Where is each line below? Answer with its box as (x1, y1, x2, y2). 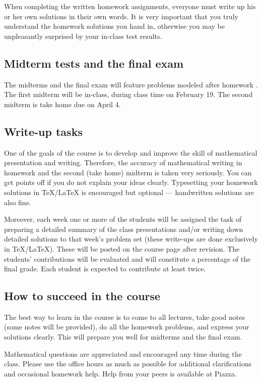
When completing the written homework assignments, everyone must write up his (4, 1, 256, 11)
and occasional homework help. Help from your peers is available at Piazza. (4, 368, 237, 378)
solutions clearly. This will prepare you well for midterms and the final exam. (4, 331, 242, 342)
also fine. (4, 197, 31, 207)
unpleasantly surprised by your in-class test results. (4, 30, 162, 41)
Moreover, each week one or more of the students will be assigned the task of (4, 214, 242, 224)
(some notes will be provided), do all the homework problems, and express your (4, 321, 249, 332)
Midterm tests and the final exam (4, 55, 184, 71)
